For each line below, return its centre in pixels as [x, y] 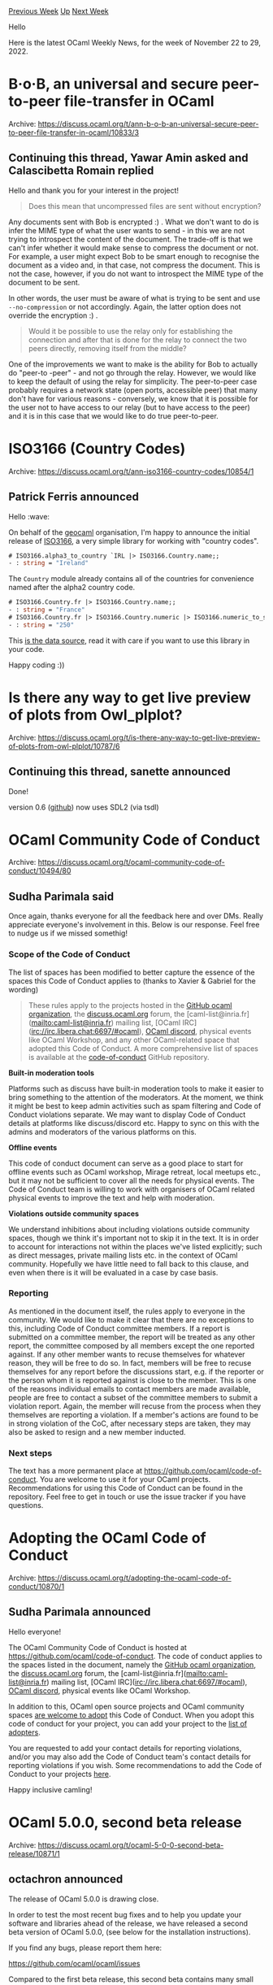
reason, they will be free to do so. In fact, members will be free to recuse [130, 1362]
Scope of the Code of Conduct [69, 954]
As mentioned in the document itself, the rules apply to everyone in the [127, 1311]
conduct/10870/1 [37, 1587]
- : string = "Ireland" [49, 563]
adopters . [24, 1732]
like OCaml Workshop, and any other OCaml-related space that [134, 1040]
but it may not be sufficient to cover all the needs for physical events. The [132, 1180]
